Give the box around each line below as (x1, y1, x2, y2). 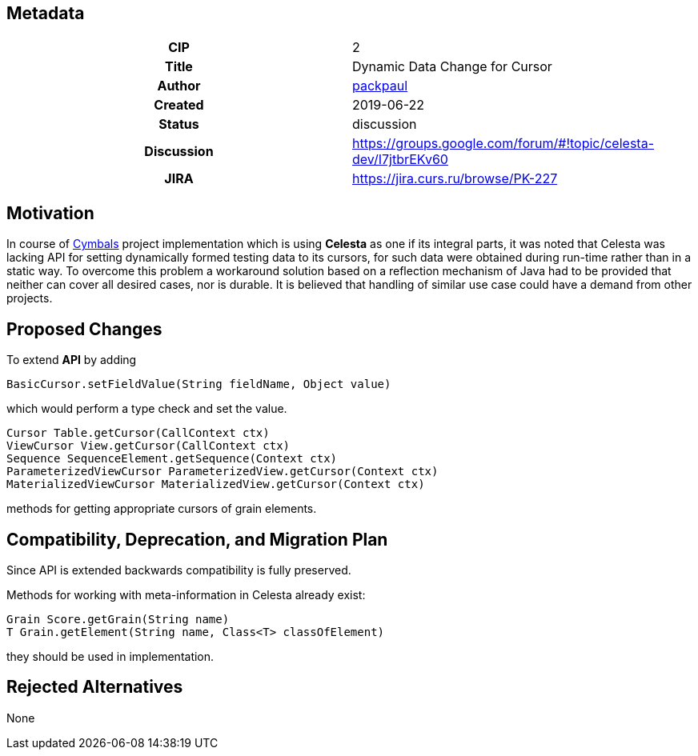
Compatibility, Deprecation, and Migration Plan (6, 529, 388, 550)
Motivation (6, 202, 94, 223)
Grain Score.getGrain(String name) (6, 612, 230, 626)
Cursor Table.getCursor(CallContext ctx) (6, 426, 270, 440)
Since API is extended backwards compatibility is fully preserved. (6, 562, 351, 577)
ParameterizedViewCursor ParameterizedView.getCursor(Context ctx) (6, 465, 439, 478)
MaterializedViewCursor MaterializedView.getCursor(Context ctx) (6, 478, 425, 491)
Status (158, 116, 199, 133)
